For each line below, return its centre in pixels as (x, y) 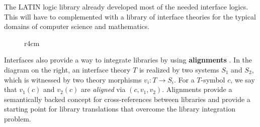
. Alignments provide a (197, 89)
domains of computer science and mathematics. (77, 26)
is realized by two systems (179, 69)
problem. (18, 118)
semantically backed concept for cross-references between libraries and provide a (127, 99)
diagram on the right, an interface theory (67, 69)
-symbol (213, 79)
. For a (184, 79)
